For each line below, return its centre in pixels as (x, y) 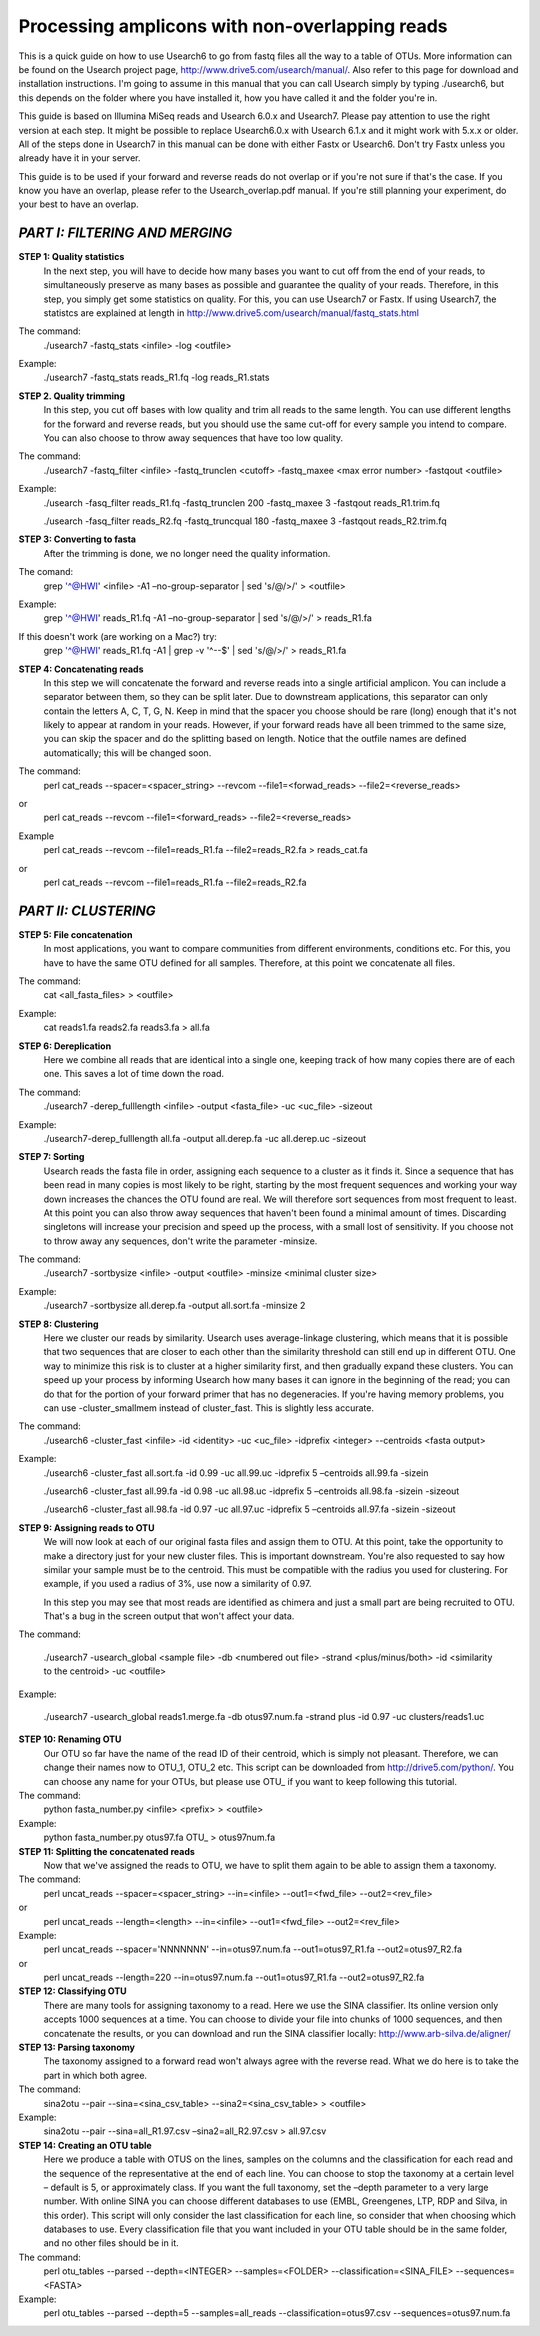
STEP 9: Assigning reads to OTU (86, 1527)
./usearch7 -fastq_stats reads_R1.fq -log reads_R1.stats (156, 377)
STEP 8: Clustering (58, 1324)
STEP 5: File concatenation (75, 934)
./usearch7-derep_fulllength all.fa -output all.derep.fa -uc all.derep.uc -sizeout (205, 1138)
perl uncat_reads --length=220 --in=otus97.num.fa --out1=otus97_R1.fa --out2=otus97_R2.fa (234, 1977)
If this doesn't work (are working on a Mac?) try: (117, 636)
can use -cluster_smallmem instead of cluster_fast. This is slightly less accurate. (209, 1408)
